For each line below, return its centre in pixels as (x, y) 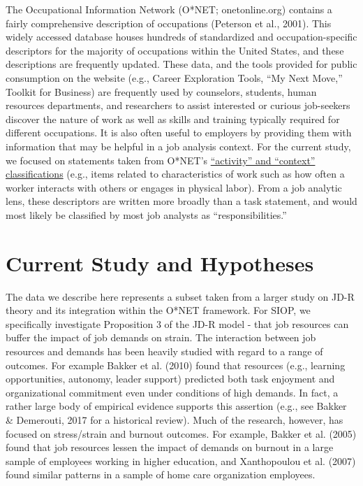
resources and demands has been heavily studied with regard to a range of (164, 351)
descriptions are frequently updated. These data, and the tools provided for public (181, 64)
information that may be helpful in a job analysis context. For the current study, (178, 146)
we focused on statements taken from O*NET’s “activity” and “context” (161, 160)
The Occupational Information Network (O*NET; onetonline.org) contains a (169, 9)
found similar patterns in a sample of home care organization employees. (161, 474)
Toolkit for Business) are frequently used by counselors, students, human (161, 91)
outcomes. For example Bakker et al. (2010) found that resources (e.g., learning (176, 365)
